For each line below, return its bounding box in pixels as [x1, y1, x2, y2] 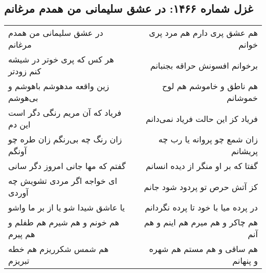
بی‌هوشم [8, 92, 38, 104]
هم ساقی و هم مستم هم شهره [149, 243, 258, 255]
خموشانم [227, 92, 258, 104]
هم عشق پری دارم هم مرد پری [149, 27, 258, 39]
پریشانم [231, 145, 258, 157]
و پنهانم [232, 255, 258, 267]
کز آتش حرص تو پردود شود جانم [144, 180, 258, 193]
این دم [8, 118, 31, 131]
